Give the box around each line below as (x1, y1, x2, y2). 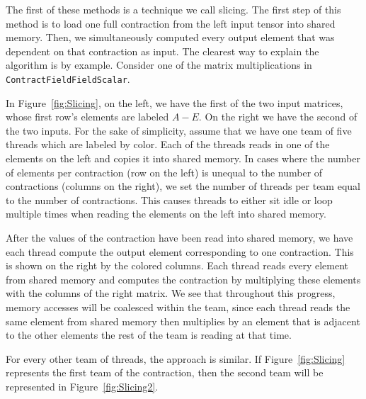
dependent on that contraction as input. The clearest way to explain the (6, 43, 319, 58)
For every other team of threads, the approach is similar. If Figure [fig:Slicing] (6, 351, 345, 366)
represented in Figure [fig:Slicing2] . (6, 378, 159, 393)
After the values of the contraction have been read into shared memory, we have (6, 230, 353, 245)
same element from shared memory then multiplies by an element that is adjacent (6, 313, 360, 328)
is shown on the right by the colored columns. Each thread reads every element (6, 258, 349, 273)
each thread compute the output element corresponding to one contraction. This (6, 244, 354, 259)
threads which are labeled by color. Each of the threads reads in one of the (6, 137, 330, 152)
